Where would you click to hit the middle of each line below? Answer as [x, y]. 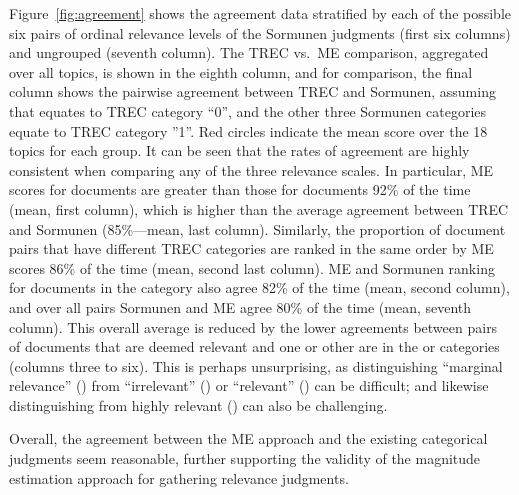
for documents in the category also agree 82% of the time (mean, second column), [259, 287]
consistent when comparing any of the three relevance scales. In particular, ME [251, 169]
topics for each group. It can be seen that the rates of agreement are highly [239, 150]
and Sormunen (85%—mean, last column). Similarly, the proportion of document [257, 228]
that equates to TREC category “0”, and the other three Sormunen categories [248, 110]
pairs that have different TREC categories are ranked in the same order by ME [251, 248]
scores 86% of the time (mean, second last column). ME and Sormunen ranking [252, 267]
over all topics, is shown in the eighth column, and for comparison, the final [241, 71]
